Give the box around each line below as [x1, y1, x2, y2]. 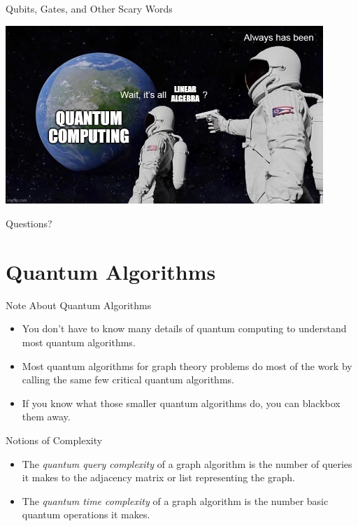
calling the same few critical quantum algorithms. [22, 372, 234, 387]
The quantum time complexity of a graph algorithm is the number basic [22, 493, 329, 508]
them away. [22, 409, 71, 424]
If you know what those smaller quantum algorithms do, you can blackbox [22, 395, 341, 410]
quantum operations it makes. [22, 507, 150, 522]
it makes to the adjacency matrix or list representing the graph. [22, 470, 295, 485]
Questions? [6, 216, 52, 231]
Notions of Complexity [6, 432, 103, 447]
